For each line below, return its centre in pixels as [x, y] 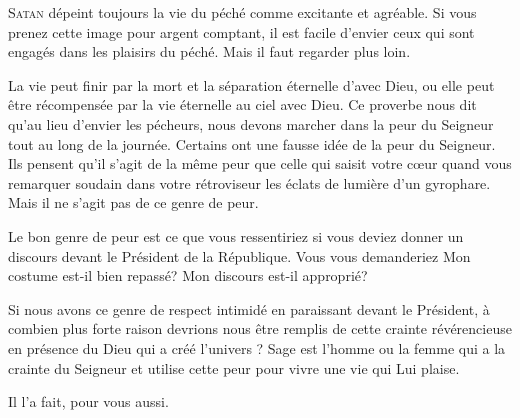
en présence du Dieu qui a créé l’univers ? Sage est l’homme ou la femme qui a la [257, 347]
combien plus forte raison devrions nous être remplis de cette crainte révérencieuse [260, 328]
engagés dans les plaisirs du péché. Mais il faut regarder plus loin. [209, 51]
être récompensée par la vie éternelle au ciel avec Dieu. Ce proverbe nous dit [242, 104]
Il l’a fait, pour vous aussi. [88, 401]
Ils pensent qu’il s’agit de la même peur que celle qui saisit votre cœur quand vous [260, 163]
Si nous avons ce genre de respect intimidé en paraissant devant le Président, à [249, 308]
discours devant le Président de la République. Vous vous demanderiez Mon [239, 255]
